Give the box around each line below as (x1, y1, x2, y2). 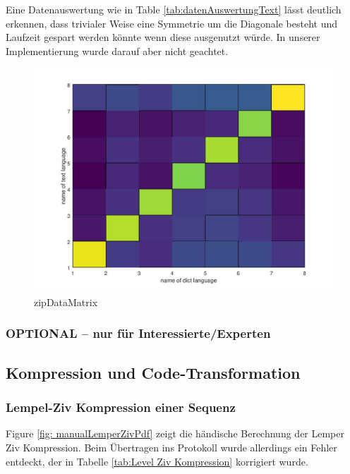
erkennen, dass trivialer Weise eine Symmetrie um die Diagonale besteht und (6, 16, 338, 30)
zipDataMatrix (34, 294, 98, 309)
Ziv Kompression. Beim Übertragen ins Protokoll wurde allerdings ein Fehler (6, 440, 337, 454)
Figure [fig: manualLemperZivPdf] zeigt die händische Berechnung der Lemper (6, 426, 345, 441)
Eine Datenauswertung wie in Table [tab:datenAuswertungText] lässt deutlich (6, 2, 342, 16)
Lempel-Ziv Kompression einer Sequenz (6, 399, 236, 416)
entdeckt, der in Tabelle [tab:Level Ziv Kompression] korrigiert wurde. (6, 454, 308, 468)
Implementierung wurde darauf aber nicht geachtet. (6, 43, 229, 58)
